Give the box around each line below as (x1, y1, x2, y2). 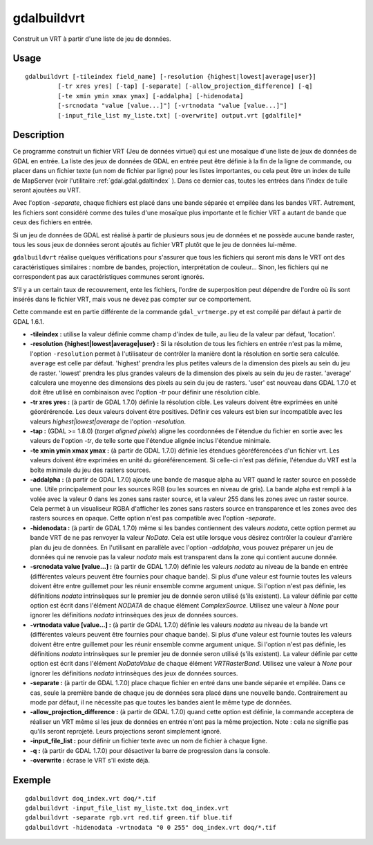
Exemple (12, 774, 51, 786)
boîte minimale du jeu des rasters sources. (30, 466, 151, 474)
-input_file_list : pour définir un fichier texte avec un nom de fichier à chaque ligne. (30, 737, 267, 745)
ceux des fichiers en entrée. (12, 218, 93, 226)
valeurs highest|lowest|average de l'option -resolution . (30, 417, 186, 426)
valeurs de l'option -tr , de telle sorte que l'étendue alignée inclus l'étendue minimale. (30, 437, 271, 445)
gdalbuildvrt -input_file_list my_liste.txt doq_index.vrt (25, 804, 229, 812)
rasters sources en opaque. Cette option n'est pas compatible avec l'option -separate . (30, 514, 276, 523)
